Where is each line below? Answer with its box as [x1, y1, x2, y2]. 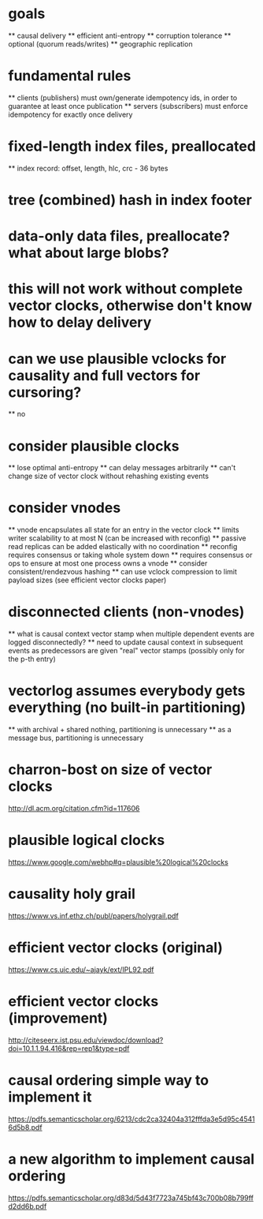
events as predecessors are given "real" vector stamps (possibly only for [8, 646, 246, 656]
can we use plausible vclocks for [8, 350, 227, 368]
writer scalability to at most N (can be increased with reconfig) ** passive [8, 533, 246, 543]
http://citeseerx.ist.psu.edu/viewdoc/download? [8, 1035, 164, 1045]
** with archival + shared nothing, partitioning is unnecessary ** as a [8, 725, 232, 735]
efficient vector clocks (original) [8, 939, 223, 957]
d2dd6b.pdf [8, 1201, 47, 1211]
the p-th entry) [8, 654, 57, 664]
